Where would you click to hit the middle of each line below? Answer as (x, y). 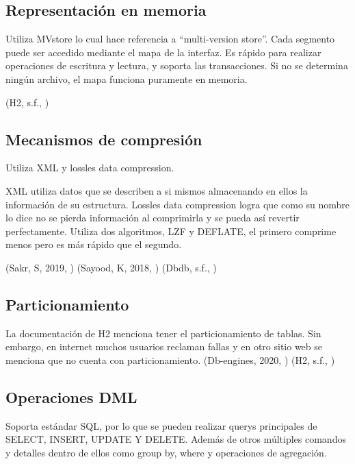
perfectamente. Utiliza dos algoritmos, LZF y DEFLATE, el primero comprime (171, 231)
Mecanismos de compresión (104, 139)
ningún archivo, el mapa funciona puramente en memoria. (127, 78)
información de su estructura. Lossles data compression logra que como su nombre (178, 204)
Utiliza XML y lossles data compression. (90, 168)
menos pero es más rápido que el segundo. (94, 244)
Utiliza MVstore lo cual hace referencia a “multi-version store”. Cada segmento (170, 39)
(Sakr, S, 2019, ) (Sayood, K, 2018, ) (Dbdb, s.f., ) (111, 267)
